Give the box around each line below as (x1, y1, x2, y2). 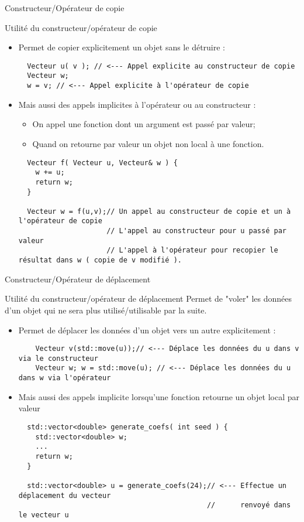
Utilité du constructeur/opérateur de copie (5, 21, 157, 33)
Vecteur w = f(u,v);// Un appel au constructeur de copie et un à (27, 207, 291, 216)
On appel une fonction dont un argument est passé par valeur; (32, 118, 255, 130)
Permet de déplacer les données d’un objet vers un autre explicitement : (18, 323, 276, 336)
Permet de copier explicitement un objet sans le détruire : (18, 41, 226, 53)
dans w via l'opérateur (18, 374, 111, 383)
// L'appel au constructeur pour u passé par (106, 227, 286, 236)
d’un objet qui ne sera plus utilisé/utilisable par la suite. (5, 303, 207, 316)
